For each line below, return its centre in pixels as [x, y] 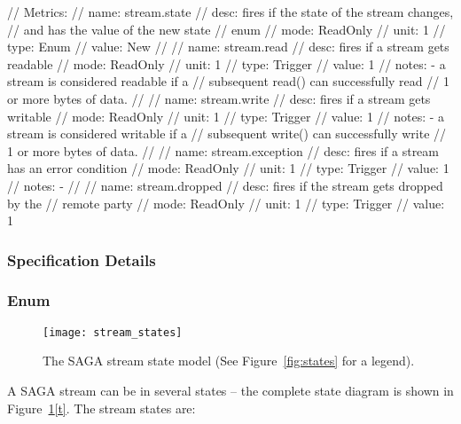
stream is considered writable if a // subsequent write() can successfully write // [227, 133]
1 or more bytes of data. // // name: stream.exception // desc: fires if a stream [223, 150]
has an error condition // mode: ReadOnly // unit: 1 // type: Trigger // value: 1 [228, 168]
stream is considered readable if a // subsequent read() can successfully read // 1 [228, 81]
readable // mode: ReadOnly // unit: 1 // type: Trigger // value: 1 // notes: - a [227, 63]
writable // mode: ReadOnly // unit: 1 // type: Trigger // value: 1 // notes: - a [226, 116]
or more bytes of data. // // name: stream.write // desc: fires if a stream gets [219, 98]
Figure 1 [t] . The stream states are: [102, 408]
